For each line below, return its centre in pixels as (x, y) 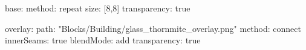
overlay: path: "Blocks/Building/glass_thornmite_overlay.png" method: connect (153, 28)
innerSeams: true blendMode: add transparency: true (103, 40)
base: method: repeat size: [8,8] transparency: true (98, 8)
